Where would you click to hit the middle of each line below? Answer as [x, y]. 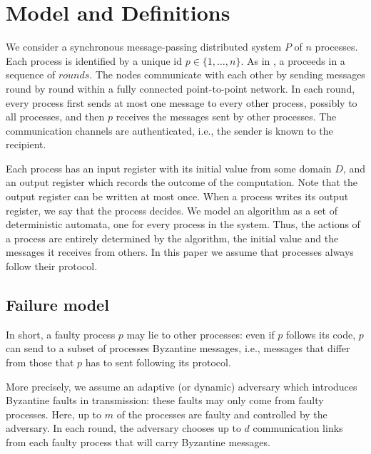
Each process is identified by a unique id [94, 60]
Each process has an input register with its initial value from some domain [169, 168]
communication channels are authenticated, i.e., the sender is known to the [169, 130]
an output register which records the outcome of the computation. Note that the [182, 182]
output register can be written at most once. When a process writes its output [177, 196]
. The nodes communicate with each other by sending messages [227, 74]
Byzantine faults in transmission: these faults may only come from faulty [165, 400]
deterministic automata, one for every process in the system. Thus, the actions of [183, 224]
